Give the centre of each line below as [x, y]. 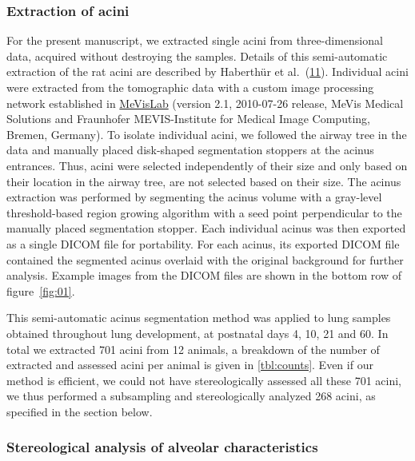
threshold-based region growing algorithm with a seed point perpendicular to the [204, 212]
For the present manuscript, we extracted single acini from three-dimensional [195, 40]
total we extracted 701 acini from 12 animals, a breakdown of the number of [193, 349]
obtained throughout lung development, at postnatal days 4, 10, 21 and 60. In [198, 333]
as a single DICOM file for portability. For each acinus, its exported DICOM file [203, 243]
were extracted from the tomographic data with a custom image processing [190, 87]
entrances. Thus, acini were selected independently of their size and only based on [207, 165]
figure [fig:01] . [41, 290]
